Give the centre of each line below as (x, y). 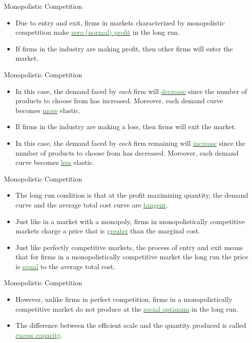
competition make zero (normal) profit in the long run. (97, 32)
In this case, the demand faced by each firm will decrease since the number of (131, 91)
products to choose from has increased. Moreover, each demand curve (119, 101)
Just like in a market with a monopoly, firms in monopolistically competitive (130, 221)
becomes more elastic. (48, 110)
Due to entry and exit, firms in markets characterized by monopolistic (120, 22)
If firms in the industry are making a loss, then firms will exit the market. (126, 126)
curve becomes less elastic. (55, 162)
